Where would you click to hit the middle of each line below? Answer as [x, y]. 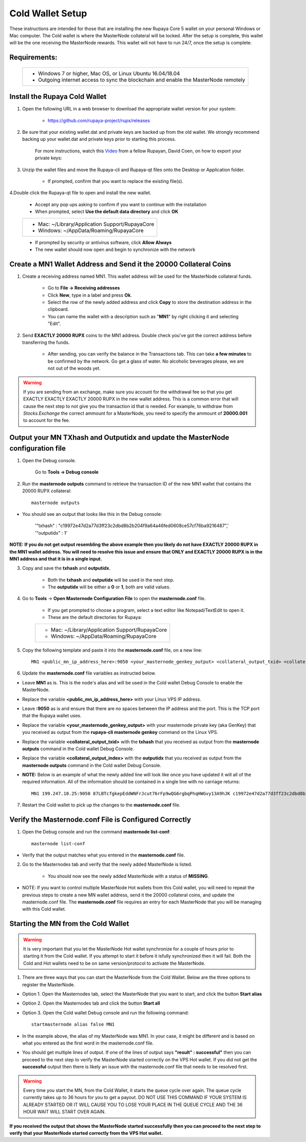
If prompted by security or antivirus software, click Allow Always [103, 242]
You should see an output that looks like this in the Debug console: [92, 514]
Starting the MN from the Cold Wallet [69, 924]
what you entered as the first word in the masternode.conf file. [88, 1043]
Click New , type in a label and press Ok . [90, 295]
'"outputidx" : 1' [51, 533]
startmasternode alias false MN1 [73, 1025]
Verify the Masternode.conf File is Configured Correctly [100, 820]
